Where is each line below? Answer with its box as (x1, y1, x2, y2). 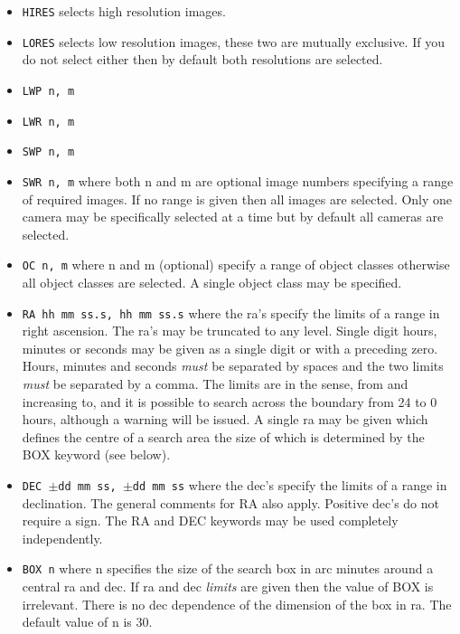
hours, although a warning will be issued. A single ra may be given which (22, 410, 428, 429)
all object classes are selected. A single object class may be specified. (22, 272, 402, 291)
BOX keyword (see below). (22, 445, 171, 464)
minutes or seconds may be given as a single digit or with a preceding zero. (22, 338, 438, 357)
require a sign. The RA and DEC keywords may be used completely (22, 511, 399, 530)
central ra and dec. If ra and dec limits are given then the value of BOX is (22, 577, 434, 596)
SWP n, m (22, 146, 75, 159)
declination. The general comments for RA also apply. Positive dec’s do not (22, 493, 439, 512)
